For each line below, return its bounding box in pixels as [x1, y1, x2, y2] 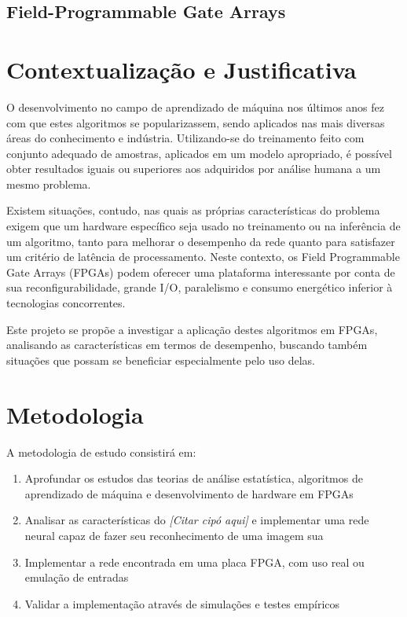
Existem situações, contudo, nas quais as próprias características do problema [6, 202, 380, 219]
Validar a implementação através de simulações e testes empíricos [24, 595, 340, 611]
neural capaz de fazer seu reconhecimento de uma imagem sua [24, 527, 324, 543]
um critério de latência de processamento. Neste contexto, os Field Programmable [6, 248, 400, 265]
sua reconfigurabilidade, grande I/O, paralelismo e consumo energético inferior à [6, 279, 393, 296]
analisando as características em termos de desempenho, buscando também [6, 336, 368, 353]
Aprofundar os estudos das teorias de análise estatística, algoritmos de [24, 470, 363, 487]
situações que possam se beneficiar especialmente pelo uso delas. [6, 351, 315, 368]
